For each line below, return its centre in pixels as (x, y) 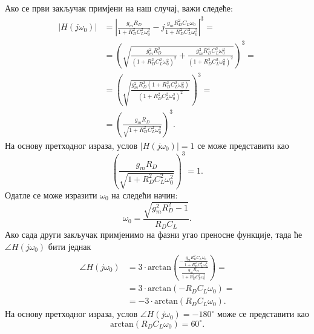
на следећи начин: (145, 195)
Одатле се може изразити (51, 195)
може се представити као (263, 314)
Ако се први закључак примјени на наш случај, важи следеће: (119, 8)
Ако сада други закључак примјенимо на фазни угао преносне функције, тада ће (154, 234)
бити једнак (70, 247)
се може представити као (243, 145)
